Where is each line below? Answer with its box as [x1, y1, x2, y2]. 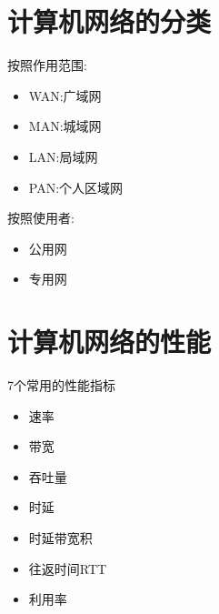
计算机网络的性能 [7, 323, 212, 360]
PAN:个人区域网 [28, 177, 124, 196]
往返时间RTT [28, 559, 107, 578]
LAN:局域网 [28, 146, 98, 166]
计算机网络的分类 [7, 3, 212, 40]
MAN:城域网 [28, 116, 102, 136]
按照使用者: [7, 208, 75, 227]
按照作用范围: [7, 55, 87, 75]
